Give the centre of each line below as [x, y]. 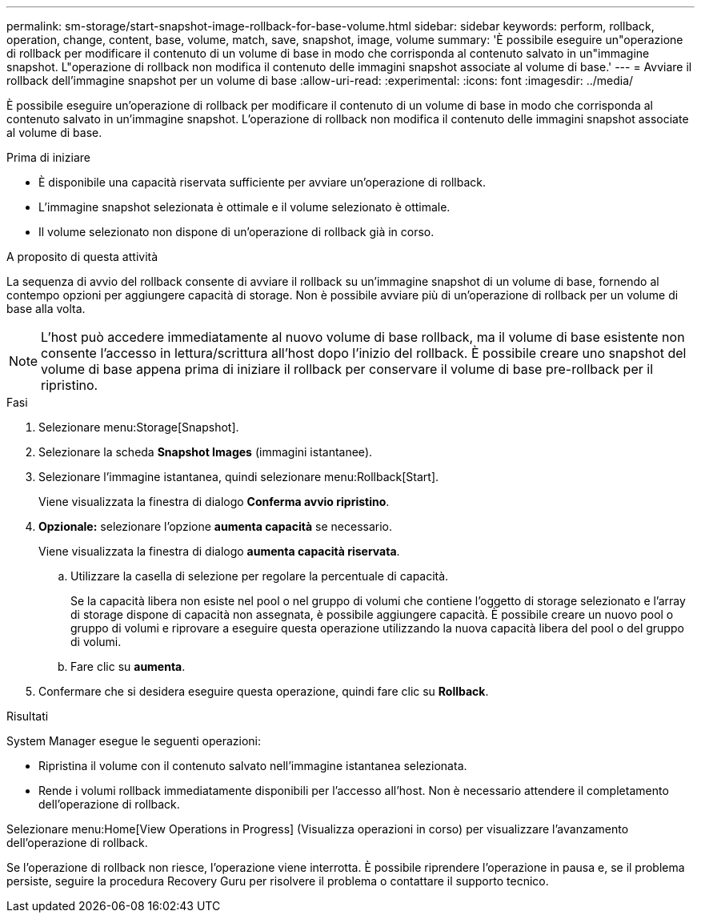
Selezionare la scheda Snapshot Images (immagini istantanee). [206, 452]
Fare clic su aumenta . [128, 666]
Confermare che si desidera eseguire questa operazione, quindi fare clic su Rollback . [264, 691]
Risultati [28, 716]
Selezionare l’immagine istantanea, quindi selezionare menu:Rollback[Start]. [239, 477]
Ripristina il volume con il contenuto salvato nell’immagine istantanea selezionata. [253, 766]
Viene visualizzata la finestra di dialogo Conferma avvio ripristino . [214, 502]
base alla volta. [46, 309]
